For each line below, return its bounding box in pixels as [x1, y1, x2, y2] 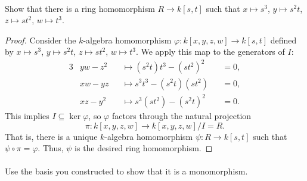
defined [270, 33, 297, 46]
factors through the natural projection [111, 110, 252, 122]
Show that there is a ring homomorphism [5, 2, 155, 14]
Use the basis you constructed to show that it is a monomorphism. [5, 165, 248, 177]
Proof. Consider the [5, 33, 76, 46]
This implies [5, 110, 49, 122]
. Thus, [38, 142, 64, 154]
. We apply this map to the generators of [135, 45, 285, 58]
